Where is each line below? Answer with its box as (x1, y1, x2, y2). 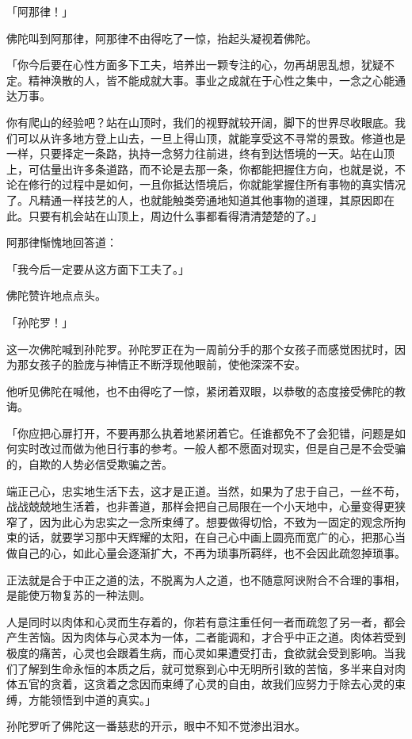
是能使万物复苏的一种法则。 (6, 587, 151, 603)
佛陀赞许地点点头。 (6, 287, 106, 304)
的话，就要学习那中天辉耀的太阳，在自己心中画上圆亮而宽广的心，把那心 (17, 529, 395, 546)
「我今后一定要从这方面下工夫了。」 (6, 260, 189, 277)
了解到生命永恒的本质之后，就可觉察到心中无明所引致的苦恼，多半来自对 (17, 660, 395, 676)
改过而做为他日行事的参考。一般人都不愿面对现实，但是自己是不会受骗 (39, 440, 406, 457)
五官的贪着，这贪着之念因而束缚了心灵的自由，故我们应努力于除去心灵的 (17, 676, 395, 692)
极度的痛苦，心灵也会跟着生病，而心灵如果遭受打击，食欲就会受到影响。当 (6, 645, 395, 661)
